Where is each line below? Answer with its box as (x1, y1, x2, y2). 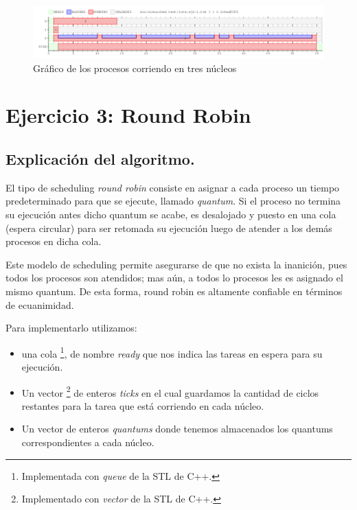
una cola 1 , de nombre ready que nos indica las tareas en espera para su (21, 344, 323, 360)
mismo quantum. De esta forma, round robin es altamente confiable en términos (5, 283, 343, 298)
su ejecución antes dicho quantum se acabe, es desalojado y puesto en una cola (5, 207, 336, 221)
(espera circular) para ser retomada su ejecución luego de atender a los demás (5, 220, 332, 235)
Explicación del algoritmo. (5, 148, 195, 169)
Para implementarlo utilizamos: (5, 321, 137, 335)
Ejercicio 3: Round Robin (5, 101, 251, 129)
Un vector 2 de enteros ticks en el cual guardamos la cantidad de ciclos (21, 383, 319, 399)
